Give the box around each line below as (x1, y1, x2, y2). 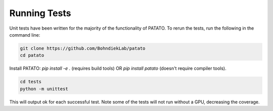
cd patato (20, 53, 44, 58)
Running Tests (9, 8, 71, 19)
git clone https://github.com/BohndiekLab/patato (20, 45, 146, 51)
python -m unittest (20, 86, 68, 91)
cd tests (20, 79, 42, 85)
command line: (9, 32, 40, 38)
